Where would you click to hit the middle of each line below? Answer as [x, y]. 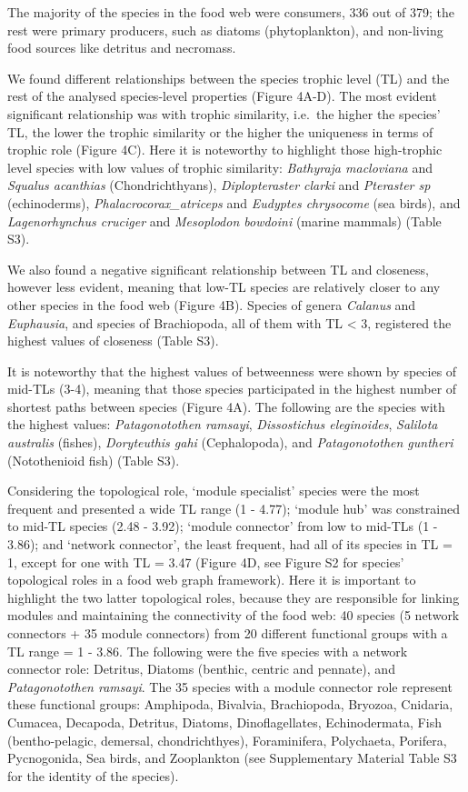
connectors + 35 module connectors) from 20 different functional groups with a [228, 633]
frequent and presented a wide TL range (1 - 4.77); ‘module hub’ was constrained [234, 508]
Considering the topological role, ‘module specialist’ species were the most [214, 491]
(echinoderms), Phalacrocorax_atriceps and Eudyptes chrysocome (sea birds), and [234, 202]
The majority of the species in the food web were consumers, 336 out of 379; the [231, 12]
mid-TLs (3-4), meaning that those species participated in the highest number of [232, 389]
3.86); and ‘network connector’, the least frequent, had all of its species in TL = [230, 544]
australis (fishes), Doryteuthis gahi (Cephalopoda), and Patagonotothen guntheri [230, 442]
